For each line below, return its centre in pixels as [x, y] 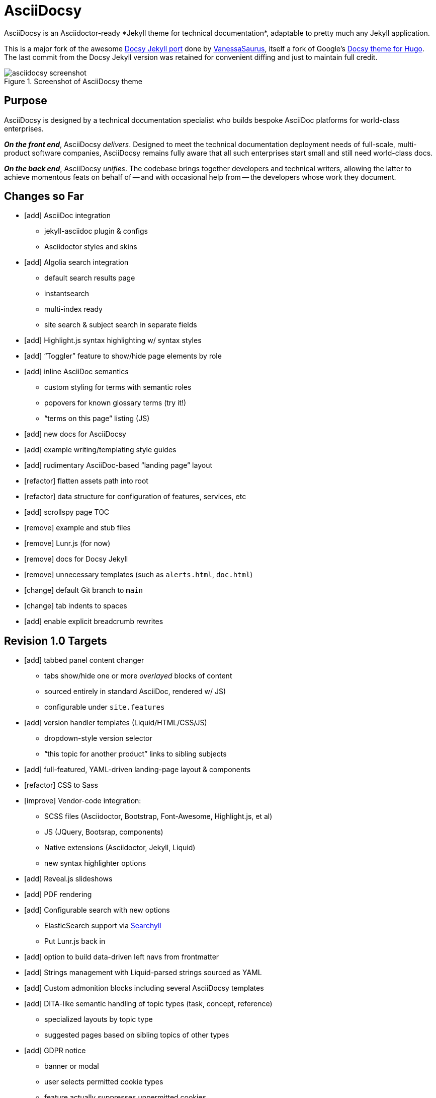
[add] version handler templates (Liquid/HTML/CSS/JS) [116, 723]
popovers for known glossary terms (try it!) [115, 403]
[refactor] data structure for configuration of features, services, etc [135, 497]
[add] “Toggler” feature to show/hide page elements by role [123, 356]
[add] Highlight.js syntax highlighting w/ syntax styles [113, 340]
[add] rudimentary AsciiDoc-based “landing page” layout [118, 465]
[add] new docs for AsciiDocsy [75, 434]
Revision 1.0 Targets [56, 641]
